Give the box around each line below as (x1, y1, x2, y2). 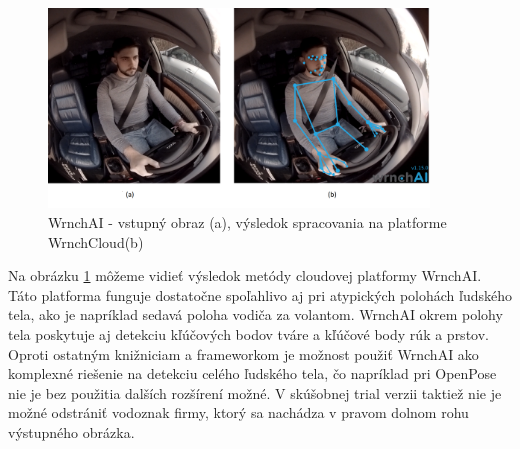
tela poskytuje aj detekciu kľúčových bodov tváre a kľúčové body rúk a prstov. (8, 324, 489, 345)
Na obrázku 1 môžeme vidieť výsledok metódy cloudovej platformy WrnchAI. (8, 265, 482, 286)
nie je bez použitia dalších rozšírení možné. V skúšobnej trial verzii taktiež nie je (8, 382, 502, 403)
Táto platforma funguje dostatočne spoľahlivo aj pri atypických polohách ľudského (8, 284, 512, 305)
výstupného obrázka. (8, 422, 135, 443)
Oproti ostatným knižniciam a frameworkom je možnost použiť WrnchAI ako (8, 343, 479, 364)
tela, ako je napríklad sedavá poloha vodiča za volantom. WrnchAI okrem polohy (8, 304, 503, 325)
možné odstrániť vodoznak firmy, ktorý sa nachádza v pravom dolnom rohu (8, 402, 469, 423)
